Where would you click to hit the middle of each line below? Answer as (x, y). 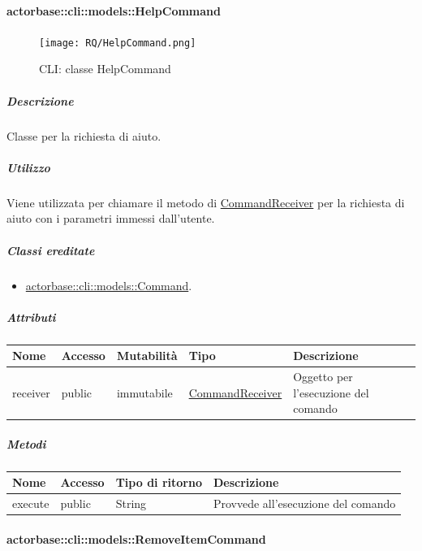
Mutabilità (147, 356)
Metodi (26, 443)
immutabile (144, 392)
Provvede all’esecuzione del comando (304, 503)
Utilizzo (28, 167)
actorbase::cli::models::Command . (109, 285)
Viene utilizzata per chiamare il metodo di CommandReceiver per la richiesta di (206, 202)
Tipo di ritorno (159, 482)
